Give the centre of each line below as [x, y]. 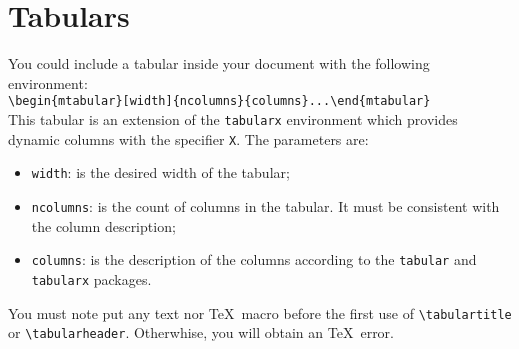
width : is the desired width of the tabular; [160, 172]
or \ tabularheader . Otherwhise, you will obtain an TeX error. [201, 332]
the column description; [103, 225]
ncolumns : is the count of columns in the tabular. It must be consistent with [265, 205]
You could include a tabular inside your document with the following [219, 63]
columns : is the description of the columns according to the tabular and [254, 259]
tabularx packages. [91, 278]
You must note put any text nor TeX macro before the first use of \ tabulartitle [260, 312]
